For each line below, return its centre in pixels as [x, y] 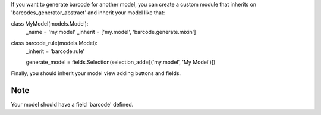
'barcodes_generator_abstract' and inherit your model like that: [88, 13]
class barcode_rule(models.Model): [54, 43]
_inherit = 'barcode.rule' [55, 51]
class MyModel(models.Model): [50, 23]
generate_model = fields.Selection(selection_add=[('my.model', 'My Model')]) [121, 62]
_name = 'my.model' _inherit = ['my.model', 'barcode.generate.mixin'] [111, 32]
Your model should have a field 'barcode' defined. [72, 104]
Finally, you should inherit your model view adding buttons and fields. [96, 73]
